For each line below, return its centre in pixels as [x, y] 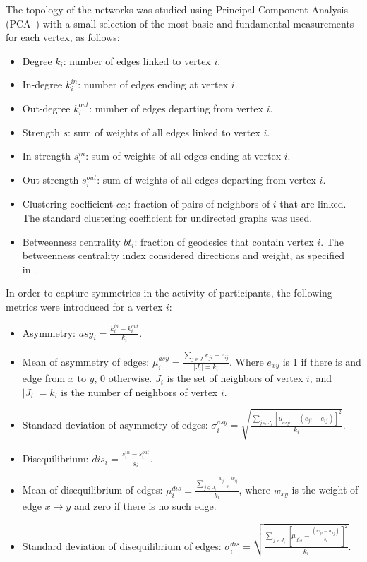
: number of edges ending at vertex [153, 84]
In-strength [46, 156]
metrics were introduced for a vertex [84, 307]
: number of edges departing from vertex [176, 108]
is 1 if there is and [322, 361]
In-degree [42, 84]
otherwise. [130, 378]
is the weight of [325, 490]
